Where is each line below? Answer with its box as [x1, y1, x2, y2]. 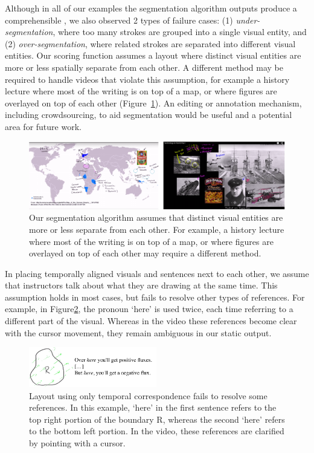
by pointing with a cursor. [29, 436, 126, 449]
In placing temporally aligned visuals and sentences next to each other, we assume [5, 267, 309, 279]
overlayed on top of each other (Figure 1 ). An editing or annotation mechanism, [5, 96, 302, 109]
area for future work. [5, 120, 82, 132]
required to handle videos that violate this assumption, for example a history [5, 73, 290, 85]
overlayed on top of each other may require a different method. [29, 247, 261, 259]
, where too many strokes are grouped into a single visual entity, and [53, 25, 307, 38]
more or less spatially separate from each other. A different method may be [5, 60, 283, 73]
